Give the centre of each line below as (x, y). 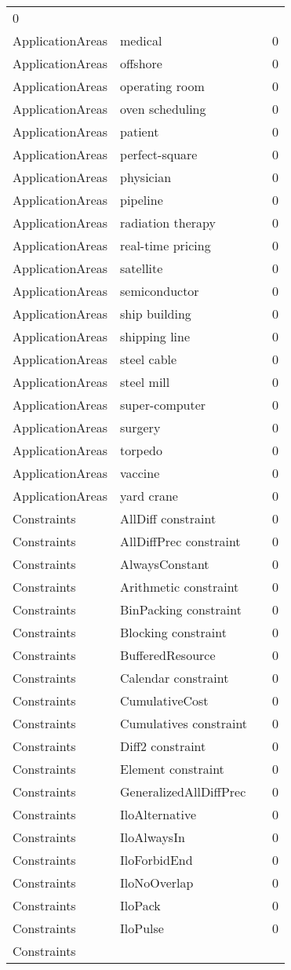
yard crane (149, 496)
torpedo (141, 450)
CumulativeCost (164, 700)
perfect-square (159, 154)
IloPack (140, 905)
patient (140, 131)
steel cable (149, 359)
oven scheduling (163, 109)
